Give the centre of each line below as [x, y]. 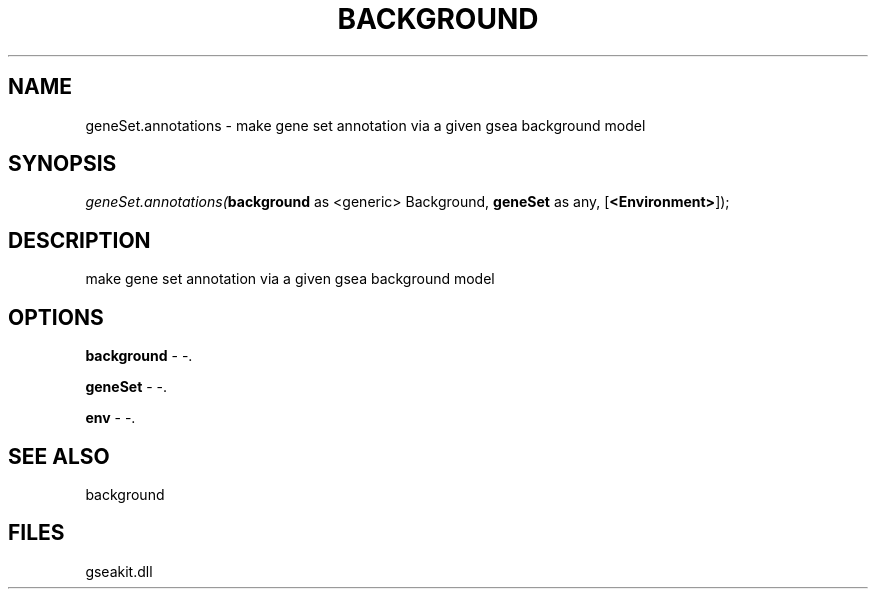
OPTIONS [56, 317]
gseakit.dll [119, 571]
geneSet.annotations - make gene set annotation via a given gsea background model [365, 125]
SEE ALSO [59, 456]
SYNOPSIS [62, 164]
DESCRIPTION [79, 240]
